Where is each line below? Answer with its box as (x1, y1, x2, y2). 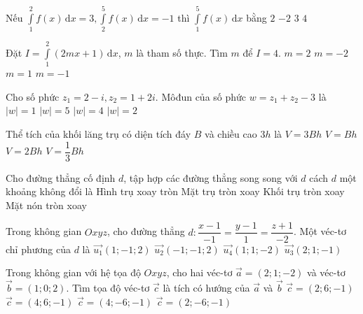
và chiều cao (205, 127, 257, 141)
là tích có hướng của (163, 280, 250, 294)
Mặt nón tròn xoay (6, 197, 87, 212)
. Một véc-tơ (294, 224, 347, 238)
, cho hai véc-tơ (166, 265, 233, 280)
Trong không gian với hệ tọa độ (6, 265, 141, 280)
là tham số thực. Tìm (136, 45, 228, 59)
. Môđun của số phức (155, 89, 247, 104)
